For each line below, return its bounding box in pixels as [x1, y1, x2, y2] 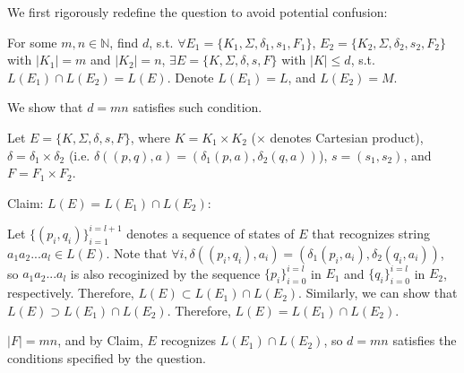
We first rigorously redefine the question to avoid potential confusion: [7, 3, 388, 21]
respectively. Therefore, [7, 283, 134, 302]
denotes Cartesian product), [270, 127, 424, 146]
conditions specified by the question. [7, 348, 206, 367]
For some [7, 32, 57, 51]
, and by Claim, [57, 331, 143, 350]
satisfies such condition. [133, 98, 262, 117]
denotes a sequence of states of [126, 223, 295, 242]
